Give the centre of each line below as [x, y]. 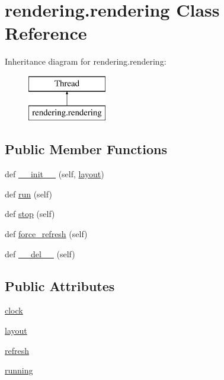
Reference [46, 33]
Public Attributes [60, 285]
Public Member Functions [86, 149]
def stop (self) [30, 214]
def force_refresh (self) [46, 234]
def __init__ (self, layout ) [55, 174]
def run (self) [28, 194]
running [19, 370]
